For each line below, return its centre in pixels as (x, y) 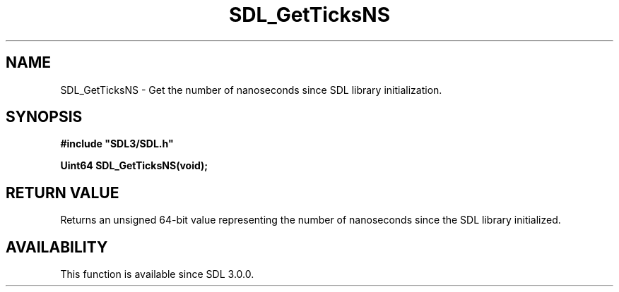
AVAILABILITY (57, 247)
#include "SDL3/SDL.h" (117, 144)
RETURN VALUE (63, 193)
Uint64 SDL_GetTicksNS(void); (134, 166)
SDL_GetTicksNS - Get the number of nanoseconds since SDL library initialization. (251, 90)
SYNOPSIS (44, 117)
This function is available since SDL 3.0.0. (157, 274)
